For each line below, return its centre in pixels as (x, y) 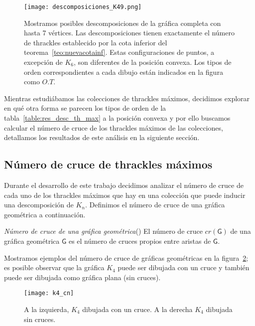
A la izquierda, (47, 309)
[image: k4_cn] (49, 293)
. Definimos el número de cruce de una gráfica (155, 205)
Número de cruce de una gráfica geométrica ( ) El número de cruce (103, 231)
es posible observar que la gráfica (54, 267)
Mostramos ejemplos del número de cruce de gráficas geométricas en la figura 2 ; (126, 257)
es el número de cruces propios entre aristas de (140, 241)
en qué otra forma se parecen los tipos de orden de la (85, 108)
